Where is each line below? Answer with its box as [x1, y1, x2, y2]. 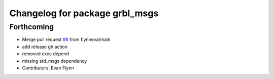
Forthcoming [9, 22, 54, 31]
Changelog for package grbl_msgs [9, 8, 159, 19]
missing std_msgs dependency [22, 58, 87, 64]
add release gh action [22, 44, 68, 50]
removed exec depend [22, 51, 70, 57]
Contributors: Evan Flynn [22, 65, 75, 71]
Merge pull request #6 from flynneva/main [22, 36, 111, 43]
